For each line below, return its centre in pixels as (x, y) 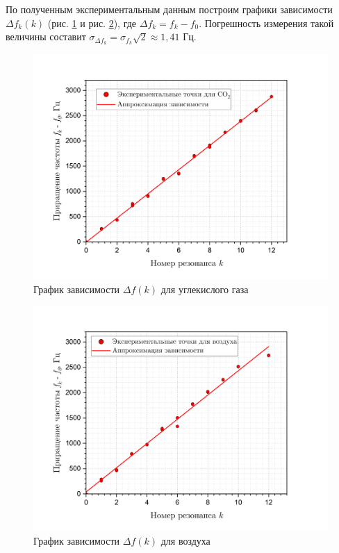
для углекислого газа (205, 289)
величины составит (46, 36)
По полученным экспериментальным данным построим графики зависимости (169, 9)
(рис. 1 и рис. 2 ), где (92, 23)
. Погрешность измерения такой (266, 23)
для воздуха (185, 541)
